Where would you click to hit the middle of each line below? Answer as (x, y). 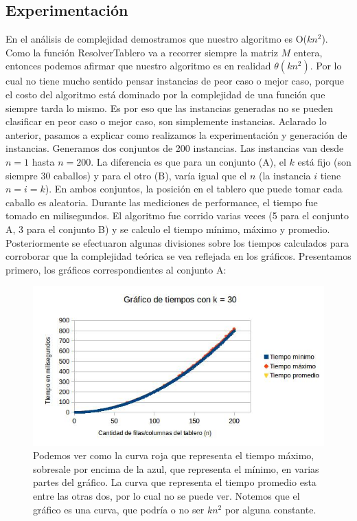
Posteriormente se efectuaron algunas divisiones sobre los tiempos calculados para (177, 242)
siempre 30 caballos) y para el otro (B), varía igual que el (126, 175)
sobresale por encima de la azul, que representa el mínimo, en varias (176, 468)
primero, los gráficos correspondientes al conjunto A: (116, 269)
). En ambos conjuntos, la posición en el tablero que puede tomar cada (194, 189)
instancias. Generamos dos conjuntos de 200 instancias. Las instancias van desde (175, 148)
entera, (308, 52)
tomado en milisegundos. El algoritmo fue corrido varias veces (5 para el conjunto (177, 215)
